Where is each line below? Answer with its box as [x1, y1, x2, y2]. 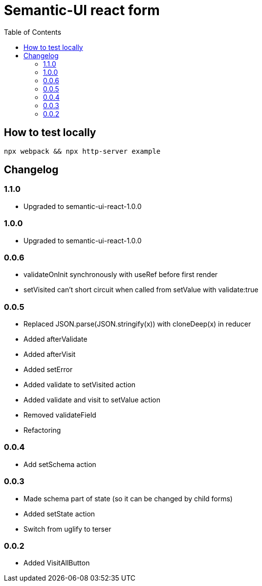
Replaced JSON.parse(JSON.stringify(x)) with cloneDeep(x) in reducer [23, 320, 251, 328]
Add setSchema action [23, 460, 96, 469]
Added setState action [23, 509, 95, 518]
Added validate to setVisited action [23, 380, 136, 389]
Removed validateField [23, 411, 96, 420]
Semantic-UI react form [4, 2, 160, 19]
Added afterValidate [23, 335, 87, 344]
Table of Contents [4, 27, 62, 36]
